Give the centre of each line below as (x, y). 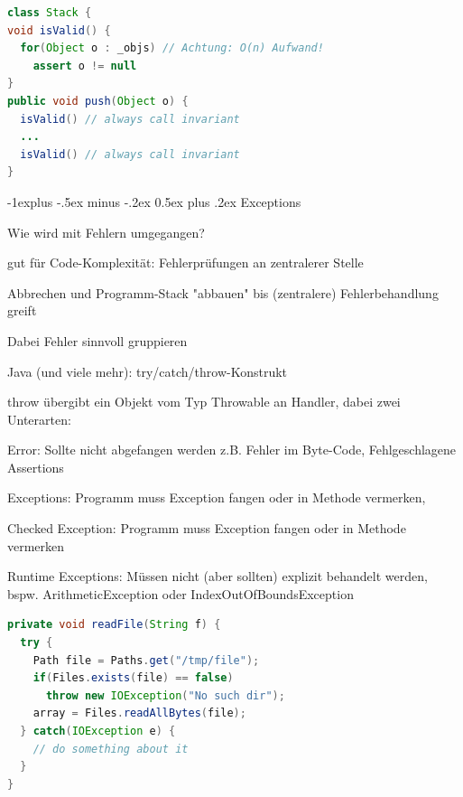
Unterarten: (39, 419)
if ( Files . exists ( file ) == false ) (133, 678)
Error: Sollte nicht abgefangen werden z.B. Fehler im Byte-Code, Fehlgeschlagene (232, 450)
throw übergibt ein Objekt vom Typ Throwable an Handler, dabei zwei (204, 402)
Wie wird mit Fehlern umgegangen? (106, 232)
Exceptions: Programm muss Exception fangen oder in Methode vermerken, (217, 497)
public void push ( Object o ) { (98, 101)
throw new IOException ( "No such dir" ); (165, 695)
